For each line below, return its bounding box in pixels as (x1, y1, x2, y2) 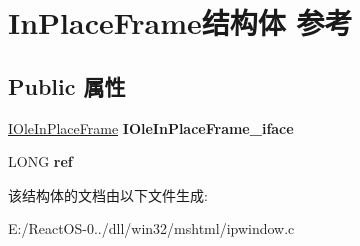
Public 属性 (8, 70, 126, 101)
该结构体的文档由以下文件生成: (8, 184, 208, 205)
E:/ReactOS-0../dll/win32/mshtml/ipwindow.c (8, 218, 295, 239)
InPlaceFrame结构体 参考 (8, 2, 353, 43)
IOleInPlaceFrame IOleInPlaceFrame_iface (8, 117, 294, 138)
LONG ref (8, 151, 73, 172)
